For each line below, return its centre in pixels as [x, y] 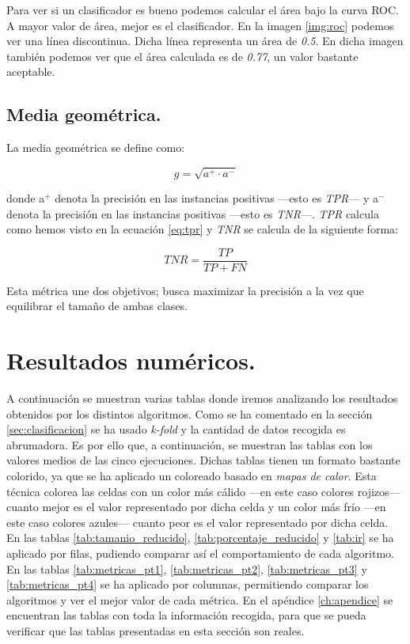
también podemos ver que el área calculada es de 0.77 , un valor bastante [182, 56]
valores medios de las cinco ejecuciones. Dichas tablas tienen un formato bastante [203, 460]
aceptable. [31, 72]
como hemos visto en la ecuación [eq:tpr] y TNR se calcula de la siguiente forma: [202, 229]
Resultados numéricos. [131, 360]
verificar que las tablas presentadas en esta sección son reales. [156, 631]
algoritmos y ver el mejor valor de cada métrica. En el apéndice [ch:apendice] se [200, 599]
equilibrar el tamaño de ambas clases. [97, 306]
